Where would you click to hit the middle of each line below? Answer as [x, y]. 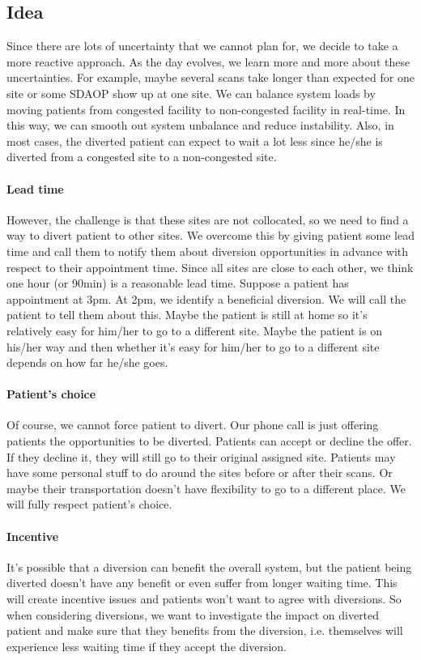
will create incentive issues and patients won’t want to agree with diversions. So [204, 599]
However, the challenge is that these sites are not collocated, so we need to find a [208, 219]
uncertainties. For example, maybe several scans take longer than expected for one [210, 77]
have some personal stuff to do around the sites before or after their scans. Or [200, 473]
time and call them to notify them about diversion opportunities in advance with [208, 251]
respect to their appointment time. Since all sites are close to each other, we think [210, 267]
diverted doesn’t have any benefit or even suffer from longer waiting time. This [202, 583]
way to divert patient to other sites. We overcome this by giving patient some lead [210, 235]
